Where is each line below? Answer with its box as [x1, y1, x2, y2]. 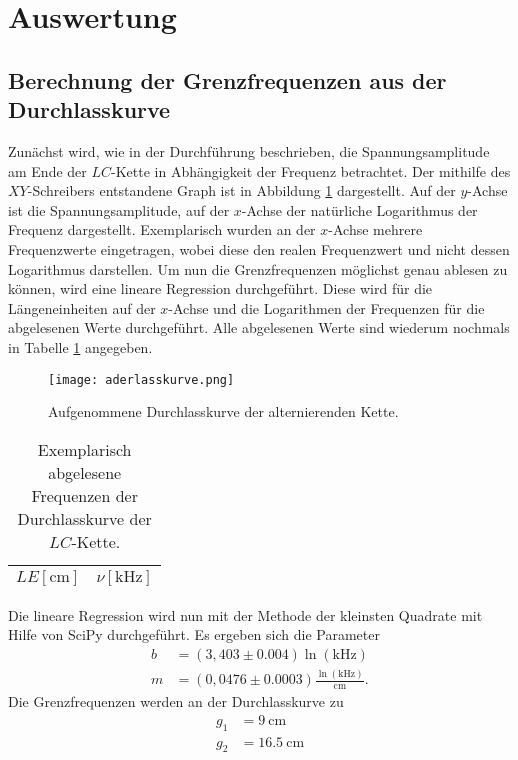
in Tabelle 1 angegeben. [8, 336, 153, 357]
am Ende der [8, 160, 87, 181]
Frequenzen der [31, 483, 138, 507]
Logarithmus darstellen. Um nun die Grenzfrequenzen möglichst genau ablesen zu [8, 258, 508, 279]
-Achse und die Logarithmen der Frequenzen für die [168, 297, 485, 318]
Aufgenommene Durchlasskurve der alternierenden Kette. [48, 401, 399, 422]
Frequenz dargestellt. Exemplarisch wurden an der [8, 219, 316, 240]
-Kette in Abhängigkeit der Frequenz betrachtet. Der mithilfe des [111, 160, 511, 181]
